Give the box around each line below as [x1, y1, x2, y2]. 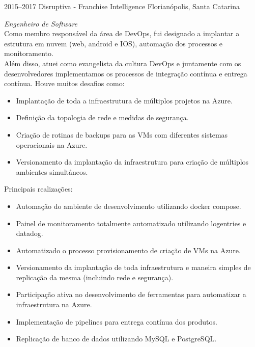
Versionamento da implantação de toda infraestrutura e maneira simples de [16, 262, 251, 273]
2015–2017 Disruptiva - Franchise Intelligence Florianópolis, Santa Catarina [4, 1, 240, 11]
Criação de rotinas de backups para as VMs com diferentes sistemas [16, 129, 228, 140]
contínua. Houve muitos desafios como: [4, 78, 125, 89]
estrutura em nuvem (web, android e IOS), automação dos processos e [4, 38, 223, 48]
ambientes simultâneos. [16, 166, 88, 177]
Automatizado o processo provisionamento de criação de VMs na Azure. [16, 245, 241, 255]
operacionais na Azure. [16, 139, 88, 150]
